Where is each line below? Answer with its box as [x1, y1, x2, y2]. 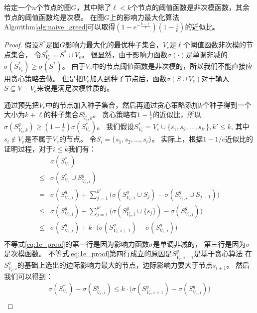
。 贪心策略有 [93, 109, 137, 120]
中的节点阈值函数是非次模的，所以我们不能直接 [92, 60, 246, 71]
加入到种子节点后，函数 [90, 73, 167, 83]
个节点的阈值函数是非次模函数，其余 [130, 2, 250, 12]
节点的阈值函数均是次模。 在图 [4, 11, 104, 22]
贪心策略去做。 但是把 [10, 73, 83, 83]
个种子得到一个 [202, 99, 252, 110]
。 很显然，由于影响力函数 [81, 49, 168, 59]
